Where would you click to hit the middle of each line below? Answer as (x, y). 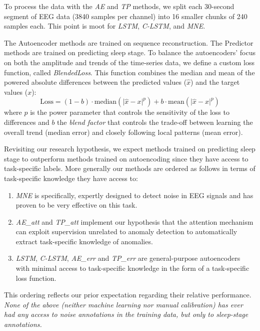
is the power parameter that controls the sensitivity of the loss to (130, 112)
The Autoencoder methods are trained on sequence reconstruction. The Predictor (129, 42)
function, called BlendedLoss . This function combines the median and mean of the (129, 72)
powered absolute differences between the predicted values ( (95, 82)
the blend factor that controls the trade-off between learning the (155, 122)
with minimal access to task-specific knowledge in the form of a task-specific (132, 268)
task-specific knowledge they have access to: (71, 178)
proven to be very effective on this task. (76, 205)
